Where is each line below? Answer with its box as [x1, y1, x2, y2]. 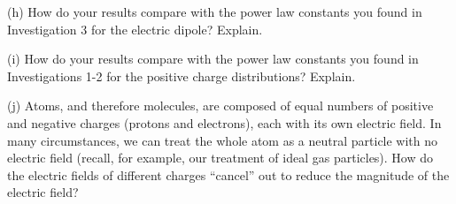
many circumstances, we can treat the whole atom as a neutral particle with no [7, 131, 438, 149]
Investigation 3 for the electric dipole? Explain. [7, 19, 263, 38]
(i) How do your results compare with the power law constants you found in [7, 49, 419, 68]
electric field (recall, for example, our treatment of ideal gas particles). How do [7, 148, 434, 167]
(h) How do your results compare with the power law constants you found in [7, 3, 422, 20]
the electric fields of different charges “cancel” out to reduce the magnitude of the [7, 165, 450, 184]
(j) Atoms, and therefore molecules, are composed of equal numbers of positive [7, 96, 434, 115]
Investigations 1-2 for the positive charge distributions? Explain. [7, 66, 356, 85]
